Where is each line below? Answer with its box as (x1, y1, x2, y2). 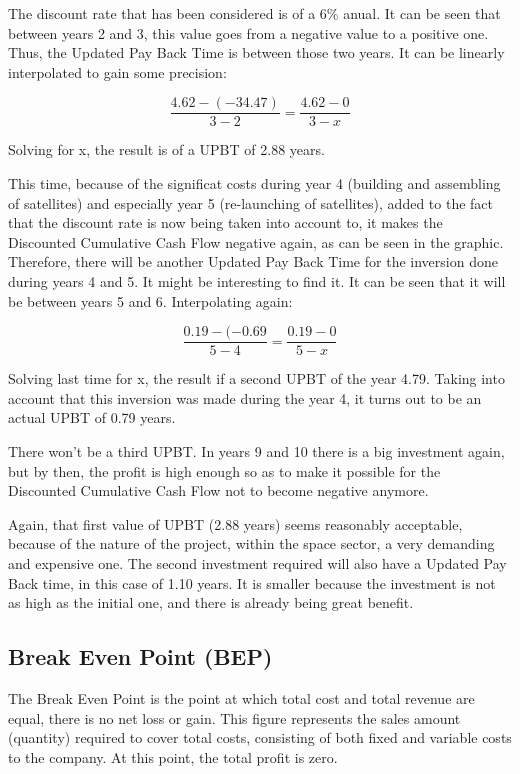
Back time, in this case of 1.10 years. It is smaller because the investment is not (8, 572, 496, 593)
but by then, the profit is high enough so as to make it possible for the (8, 460, 441, 481)
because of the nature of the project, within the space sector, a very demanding (8, 533, 495, 554)
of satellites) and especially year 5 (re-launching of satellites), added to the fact (8, 192, 494, 213)
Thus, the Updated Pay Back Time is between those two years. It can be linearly (8, 42, 505, 63)
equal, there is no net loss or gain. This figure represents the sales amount (8, 707, 461, 728)
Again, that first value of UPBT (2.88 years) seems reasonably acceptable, (8, 513, 463, 534)
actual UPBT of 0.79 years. (8, 407, 176, 428)
